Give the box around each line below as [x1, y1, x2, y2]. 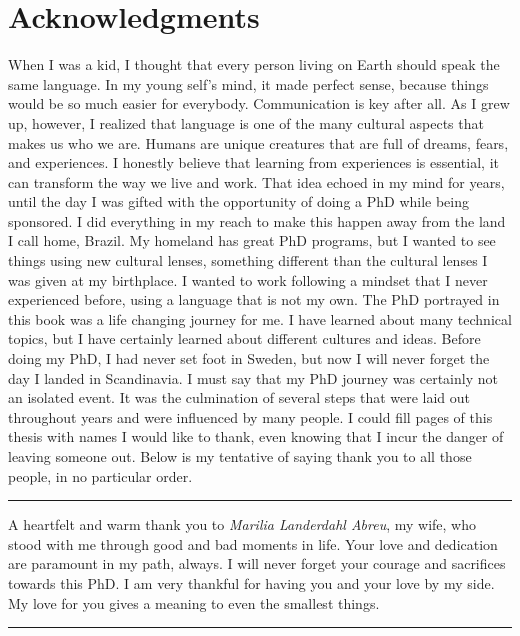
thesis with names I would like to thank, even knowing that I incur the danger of [8, 426, 504, 447]
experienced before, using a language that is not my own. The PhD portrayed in [8, 289, 500, 310]
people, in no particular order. [8, 465, 193, 486]
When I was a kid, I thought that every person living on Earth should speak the [8, 54, 500, 75]
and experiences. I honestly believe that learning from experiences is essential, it [8, 152, 499, 173]
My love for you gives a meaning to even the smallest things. [8, 592, 380, 613]
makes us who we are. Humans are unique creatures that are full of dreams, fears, [8, 132, 509, 153]
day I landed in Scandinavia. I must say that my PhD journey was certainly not [8, 367, 498, 388]
